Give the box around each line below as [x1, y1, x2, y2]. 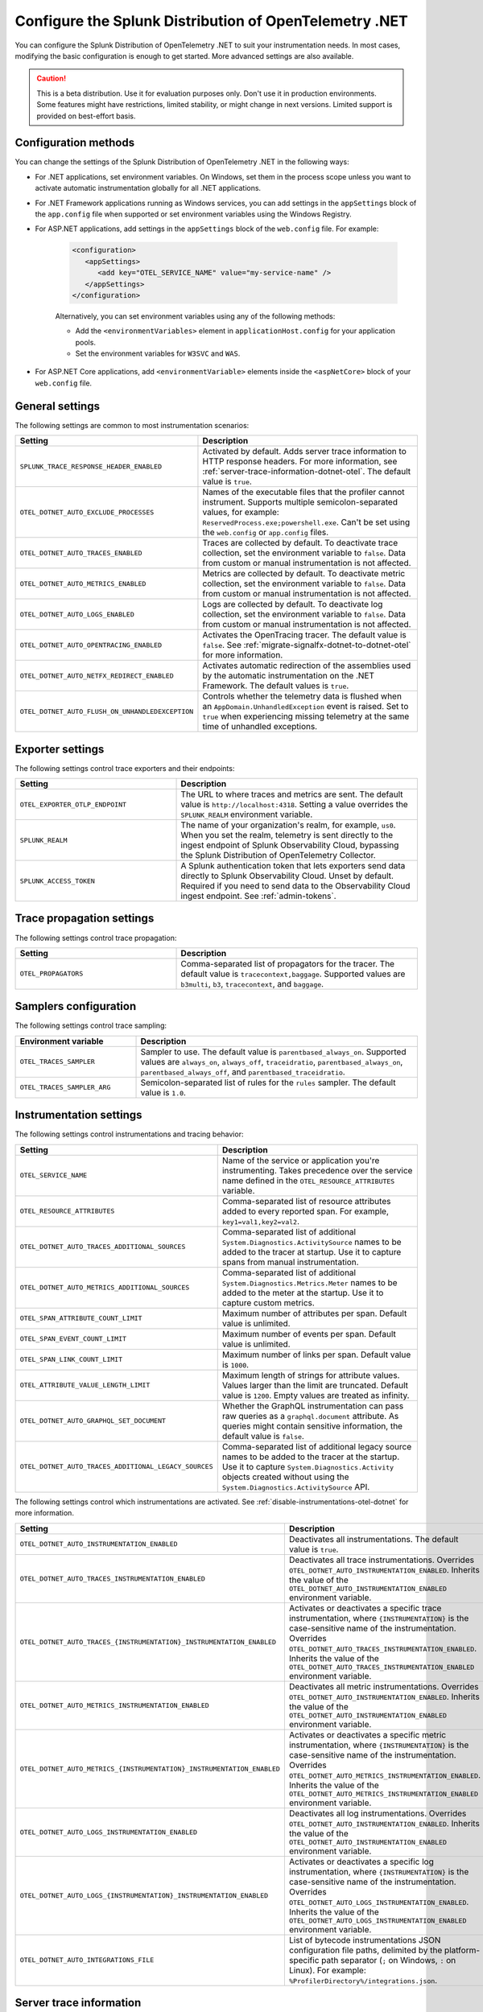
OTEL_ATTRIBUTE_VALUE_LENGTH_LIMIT [19, 1381, 151, 1390]
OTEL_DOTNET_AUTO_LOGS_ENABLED [19, 610, 134, 619]
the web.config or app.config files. [202, 527, 329, 538]
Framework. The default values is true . [202, 680, 349, 691]
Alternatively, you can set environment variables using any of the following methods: [55, 311, 336, 321]
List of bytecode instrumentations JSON [288, 1934, 441, 1945]
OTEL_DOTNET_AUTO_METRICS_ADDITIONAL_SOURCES [19, 1284, 190, 1292]
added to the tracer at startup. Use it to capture [221, 1246, 402, 1257]
